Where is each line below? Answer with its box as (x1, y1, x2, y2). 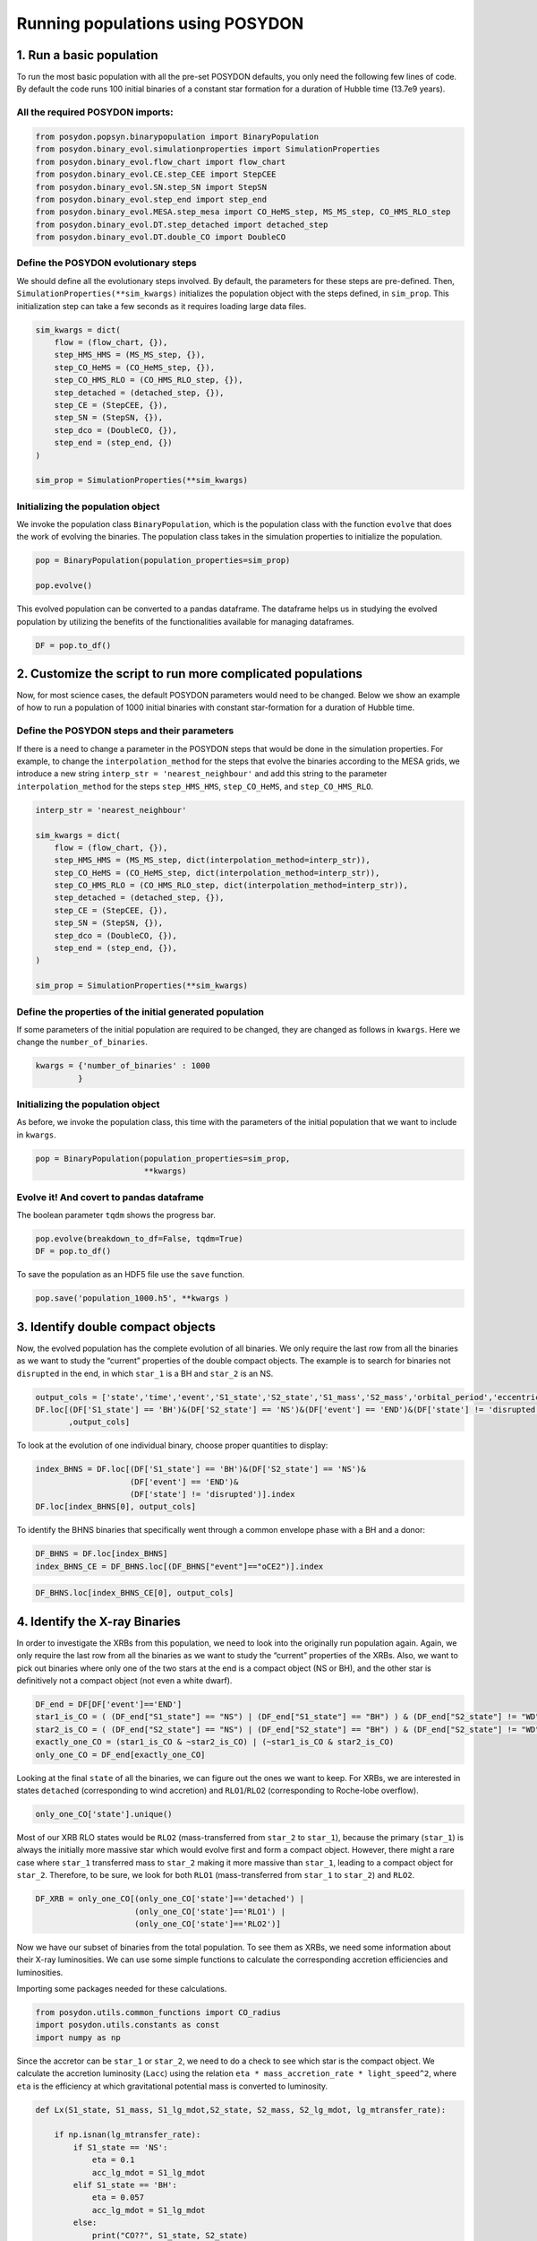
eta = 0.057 (91, 2193, 145, 2202)
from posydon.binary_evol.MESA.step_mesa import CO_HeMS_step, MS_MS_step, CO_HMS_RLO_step (35, 207, 451, 217)
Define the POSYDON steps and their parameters (16, 724, 234, 737)
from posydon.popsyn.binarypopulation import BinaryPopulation (35, 132, 320, 142)
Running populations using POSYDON (16, 13, 304, 33)
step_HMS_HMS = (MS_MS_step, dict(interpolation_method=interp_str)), (54, 855, 371, 865)
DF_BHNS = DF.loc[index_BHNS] (35, 1549, 168, 1559)
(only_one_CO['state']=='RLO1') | (134, 1906, 286, 1917)
